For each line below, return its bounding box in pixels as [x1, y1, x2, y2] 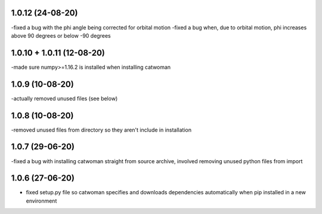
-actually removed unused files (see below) [11, 94, 118, 102]
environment [26, 197, 57, 204]
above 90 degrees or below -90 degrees [11, 32, 111, 39]
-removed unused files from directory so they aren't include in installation [11, 126, 192, 133]
